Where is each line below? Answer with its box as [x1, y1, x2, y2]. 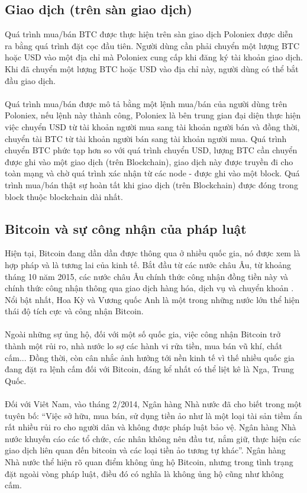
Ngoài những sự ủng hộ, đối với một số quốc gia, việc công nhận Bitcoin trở [5, 328, 280, 340]
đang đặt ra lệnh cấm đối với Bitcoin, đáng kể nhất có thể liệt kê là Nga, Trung [5, 363, 295, 375]
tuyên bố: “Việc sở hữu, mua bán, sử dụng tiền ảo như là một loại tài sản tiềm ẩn [5, 409, 302, 421]
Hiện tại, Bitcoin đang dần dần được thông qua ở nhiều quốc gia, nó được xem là [5, 247, 300, 259]
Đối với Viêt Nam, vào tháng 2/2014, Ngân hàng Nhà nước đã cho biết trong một [5, 398, 302, 410]
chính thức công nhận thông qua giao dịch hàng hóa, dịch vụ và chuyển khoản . [5, 282, 294, 294]
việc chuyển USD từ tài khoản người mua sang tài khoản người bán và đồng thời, [5, 120, 300, 133]
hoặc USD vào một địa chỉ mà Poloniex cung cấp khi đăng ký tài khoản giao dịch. [5, 51, 303, 63]
